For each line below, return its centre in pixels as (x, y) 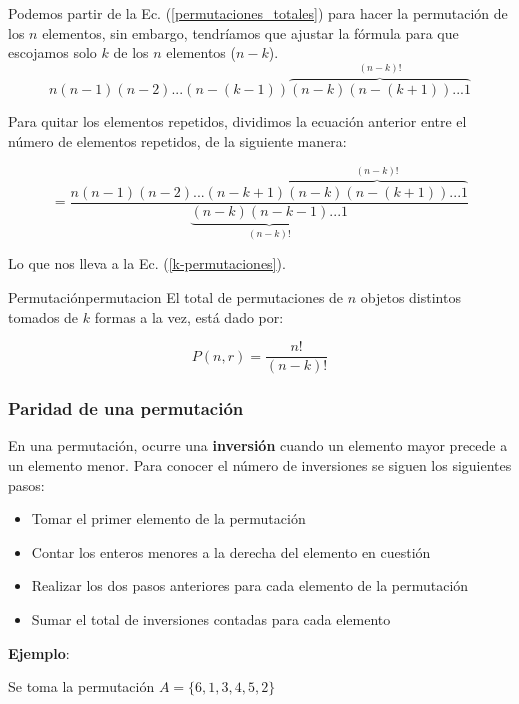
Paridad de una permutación (126, 408)
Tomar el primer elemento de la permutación (168, 518)
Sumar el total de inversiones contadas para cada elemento (211, 618)
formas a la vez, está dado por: (189, 316)
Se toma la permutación (81, 686)
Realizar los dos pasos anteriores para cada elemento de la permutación (250, 585)
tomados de (43, 316)
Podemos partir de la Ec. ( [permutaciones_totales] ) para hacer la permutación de (258, 13)
